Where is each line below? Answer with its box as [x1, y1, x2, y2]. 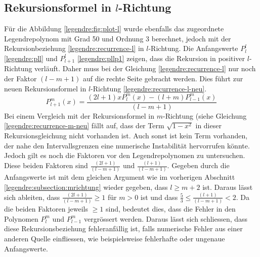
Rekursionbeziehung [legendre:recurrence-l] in [4, 43, 144, 54]
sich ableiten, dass [4, 191, 60, 202]
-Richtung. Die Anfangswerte [148, 43, 238, 54]
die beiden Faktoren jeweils [4, 203, 88, 214]
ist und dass [140, 191, 178, 202]
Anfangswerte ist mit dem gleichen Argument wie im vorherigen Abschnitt [4, 172, 235, 182]
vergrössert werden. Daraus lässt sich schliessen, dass [83, 213, 248, 224]
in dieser [195, 120, 222, 131]
